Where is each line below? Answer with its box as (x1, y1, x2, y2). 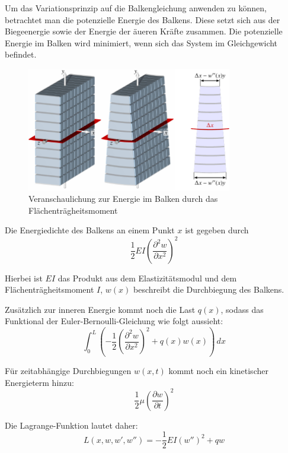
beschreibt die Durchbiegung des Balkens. (133, 283, 284, 296)
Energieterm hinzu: (5, 376, 74, 388)
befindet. (5, 48, 37, 61)
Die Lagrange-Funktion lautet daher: (5, 419, 138, 431)
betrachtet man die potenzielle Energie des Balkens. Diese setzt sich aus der (5, 13, 280, 26)
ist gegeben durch (185, 224, 249, 236)
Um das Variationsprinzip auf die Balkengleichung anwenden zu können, (5, 2, 267, 14)
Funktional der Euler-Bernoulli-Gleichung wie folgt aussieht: (5, 315, 223, 327)
